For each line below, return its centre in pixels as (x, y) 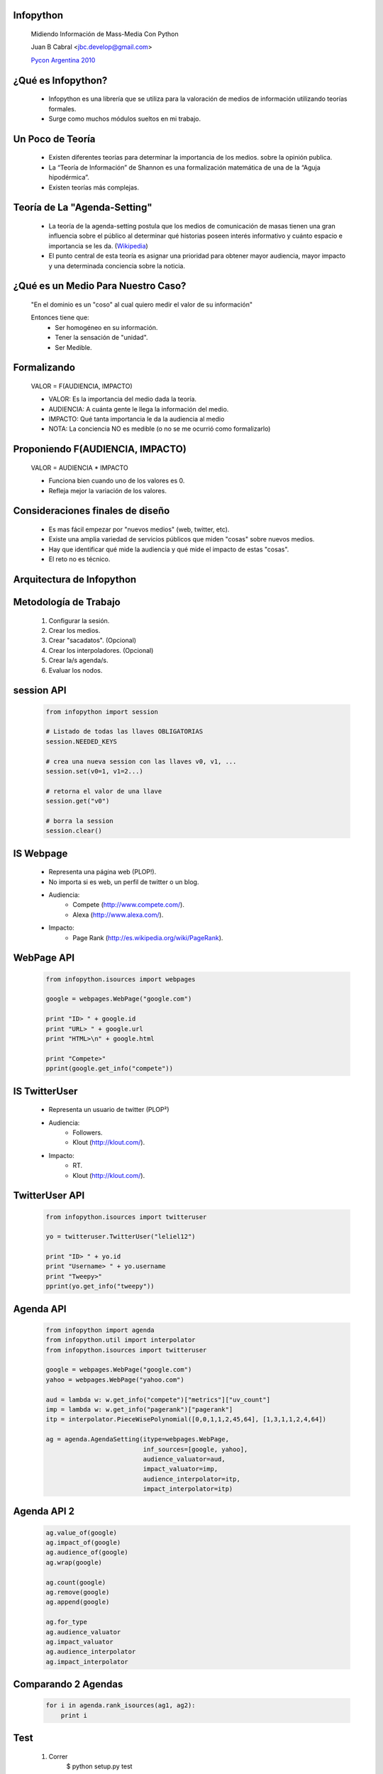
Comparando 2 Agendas (68, 1684)
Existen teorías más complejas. (94, 187)
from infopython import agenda (100, 1330)
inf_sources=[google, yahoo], (195, 1449)
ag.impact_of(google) (83, 1543)
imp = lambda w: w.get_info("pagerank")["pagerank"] (139, 1409)
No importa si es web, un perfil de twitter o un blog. (124, 882)
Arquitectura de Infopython (75, 579)
